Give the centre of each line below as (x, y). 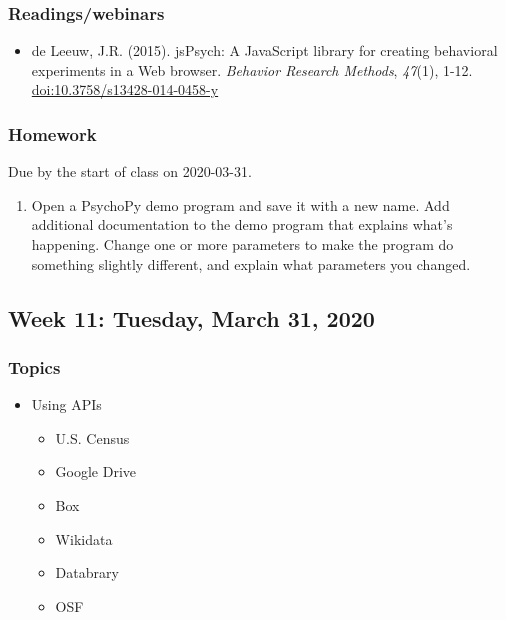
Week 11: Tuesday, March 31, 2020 (191, 317)
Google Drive (96, 471)
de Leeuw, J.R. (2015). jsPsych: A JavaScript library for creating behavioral (264, 50)
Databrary (87, 572)
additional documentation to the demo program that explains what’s (242, 224)
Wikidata (84, 538)
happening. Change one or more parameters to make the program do (242, 244)
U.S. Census (92, 437)
